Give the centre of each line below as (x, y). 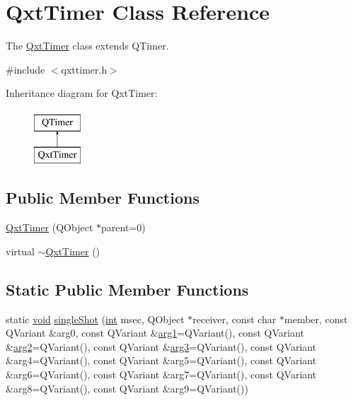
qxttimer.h (84, 69)
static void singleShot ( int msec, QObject (95, 319)
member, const (316, 319)
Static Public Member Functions (127, 289)
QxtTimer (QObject (50, 227)
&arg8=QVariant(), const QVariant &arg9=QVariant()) (127, 388)
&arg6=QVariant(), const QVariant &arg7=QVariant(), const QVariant (161, 374)
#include (25, 69)
